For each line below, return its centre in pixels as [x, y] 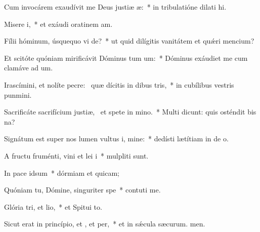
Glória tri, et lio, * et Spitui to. [53, 206]
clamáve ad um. [29, 68]
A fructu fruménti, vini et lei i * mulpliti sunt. [76, 155]
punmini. [18, 94]
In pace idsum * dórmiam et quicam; [62, 172]
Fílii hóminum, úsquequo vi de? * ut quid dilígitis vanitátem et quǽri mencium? [129, 41]
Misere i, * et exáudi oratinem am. [58, 24]
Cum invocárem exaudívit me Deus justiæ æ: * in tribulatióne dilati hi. [115, 7]
